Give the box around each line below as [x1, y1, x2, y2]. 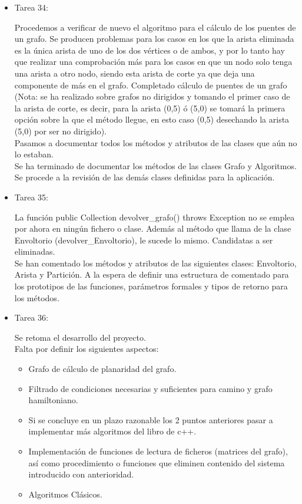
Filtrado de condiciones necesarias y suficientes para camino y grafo [28, 382, 273, 394]
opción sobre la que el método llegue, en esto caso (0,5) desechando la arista [14, 113, 290, 126]
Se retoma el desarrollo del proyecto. [14, 331, 146, 343]
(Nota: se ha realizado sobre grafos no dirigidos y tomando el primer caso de [14, 90, 290, 103]
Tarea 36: [14, 311, 49, 324]
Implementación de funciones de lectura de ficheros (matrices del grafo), [28, 445, 288, 457]
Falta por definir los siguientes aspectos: [14, 342, 159, 355]
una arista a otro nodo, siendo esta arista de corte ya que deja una [14, 67, 255, 79]
